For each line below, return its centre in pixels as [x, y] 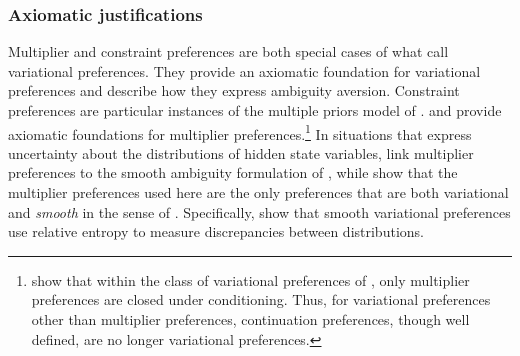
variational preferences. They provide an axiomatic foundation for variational [244, 70]
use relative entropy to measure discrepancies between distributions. [216, 231]
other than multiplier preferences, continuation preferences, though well [250, 319]
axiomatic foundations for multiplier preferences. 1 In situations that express [240, 132]
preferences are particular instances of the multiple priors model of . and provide [255, 110]
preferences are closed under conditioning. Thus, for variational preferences [261, 299]
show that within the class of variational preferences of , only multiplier [250, 279]
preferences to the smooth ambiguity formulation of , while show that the [233, 172]
